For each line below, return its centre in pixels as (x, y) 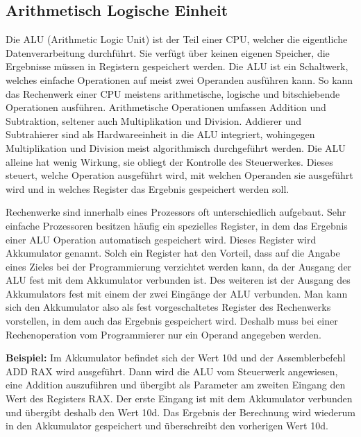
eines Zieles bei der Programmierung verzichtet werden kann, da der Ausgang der (179, 266)
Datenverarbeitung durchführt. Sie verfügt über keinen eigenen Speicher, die (168, 52)
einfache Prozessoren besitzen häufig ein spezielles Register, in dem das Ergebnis (177, 225)
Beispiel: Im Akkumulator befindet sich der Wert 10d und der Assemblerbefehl (176, 358)
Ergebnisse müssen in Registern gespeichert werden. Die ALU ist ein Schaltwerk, (177, 66)
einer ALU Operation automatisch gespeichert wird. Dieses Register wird (161, 239)
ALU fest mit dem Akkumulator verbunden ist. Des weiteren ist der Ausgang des (178, 280)
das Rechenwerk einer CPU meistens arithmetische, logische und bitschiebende (173, 93)
